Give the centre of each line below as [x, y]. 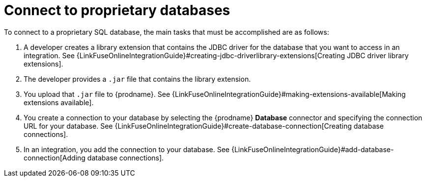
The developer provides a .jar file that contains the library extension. [137, 79]
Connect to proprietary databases [117, 10]
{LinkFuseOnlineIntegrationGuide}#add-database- [312, 149]
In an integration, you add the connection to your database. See [127, 149]
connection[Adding [55, 158]
